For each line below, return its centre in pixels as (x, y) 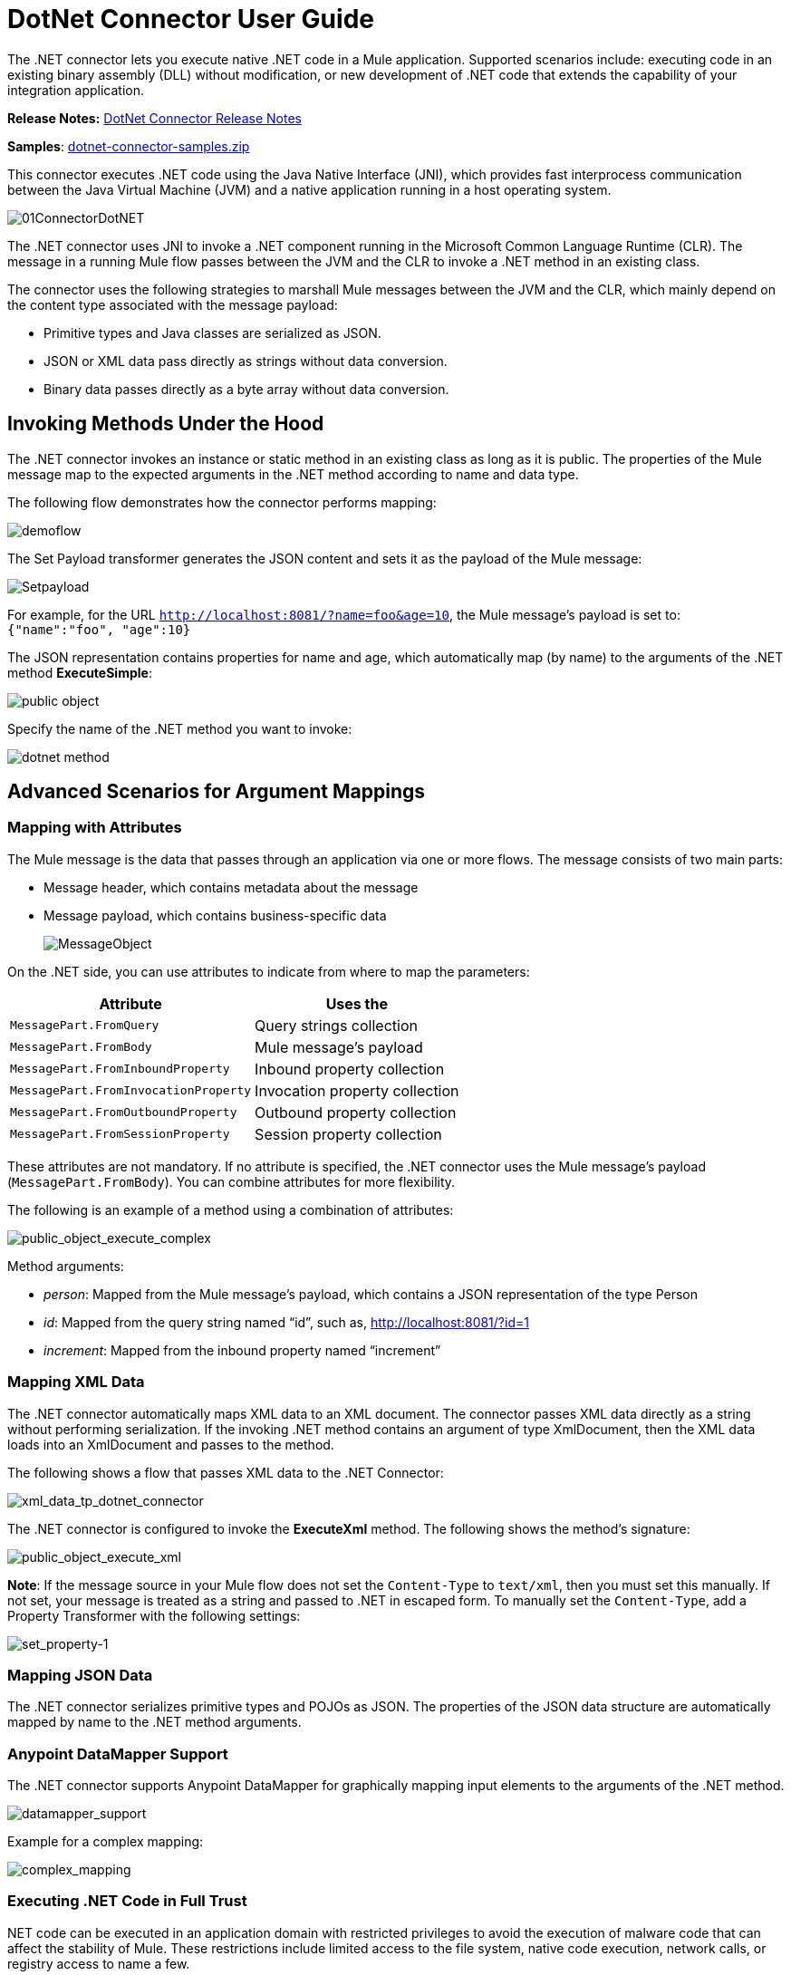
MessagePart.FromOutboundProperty (124, 1113)
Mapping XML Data (76, 1382)
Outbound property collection (356, 1112)
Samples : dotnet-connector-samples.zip (129, 146)
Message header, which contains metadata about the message (231, 887)
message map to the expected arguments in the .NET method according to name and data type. (293, 474)
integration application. (76, 90)
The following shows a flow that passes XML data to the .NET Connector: (226, 1472)
